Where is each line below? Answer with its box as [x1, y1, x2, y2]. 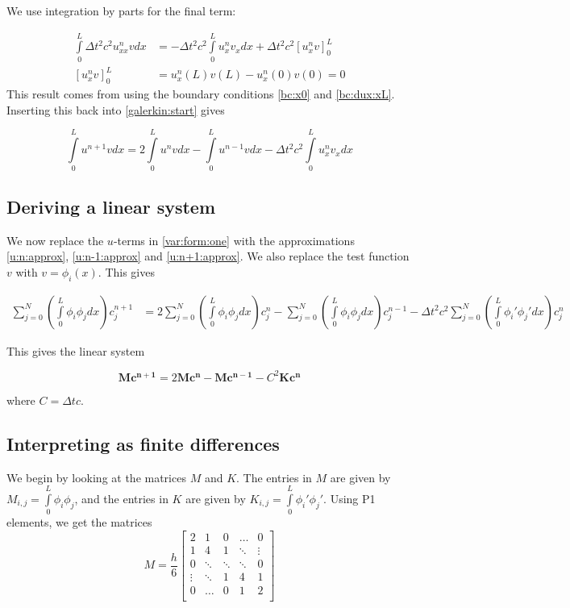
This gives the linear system [6, 342, 145, 359]
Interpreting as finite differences [6, 431, 280, 456]
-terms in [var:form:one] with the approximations [113, 231, 355, 248]
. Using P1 [323, 489, 376, 506]
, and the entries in [74, 489, 169, 506]
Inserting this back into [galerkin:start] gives [6, 101, 225, 118]
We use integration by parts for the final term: [6, 2, 236, 19]
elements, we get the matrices [6, 514, 152, 531]
